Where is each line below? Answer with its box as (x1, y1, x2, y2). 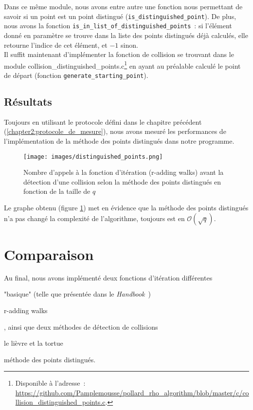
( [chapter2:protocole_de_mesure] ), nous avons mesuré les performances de (4, 126, 226, 136)
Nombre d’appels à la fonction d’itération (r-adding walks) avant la (23, 167, 224, 177)
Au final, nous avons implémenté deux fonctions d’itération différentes (4, 272, 213, 282)
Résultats (4, 93, 52, 109)
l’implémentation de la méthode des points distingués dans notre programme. (4, 135, 235, 146)
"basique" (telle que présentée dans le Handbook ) (4, 289, 151, 299)
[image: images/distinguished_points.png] (23, 153, 163, 160)
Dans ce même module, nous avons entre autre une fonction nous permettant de (4, 1, 243, 11)
